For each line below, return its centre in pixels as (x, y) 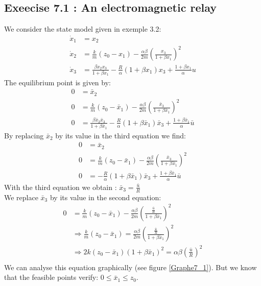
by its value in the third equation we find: (121, 135)
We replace (21, 197)
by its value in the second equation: (105, 197)
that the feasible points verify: (51, 277)
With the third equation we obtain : (61, 187)
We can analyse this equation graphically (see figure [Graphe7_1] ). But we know (130, 267)
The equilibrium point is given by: (57, 82)
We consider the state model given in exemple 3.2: (83, 29)
